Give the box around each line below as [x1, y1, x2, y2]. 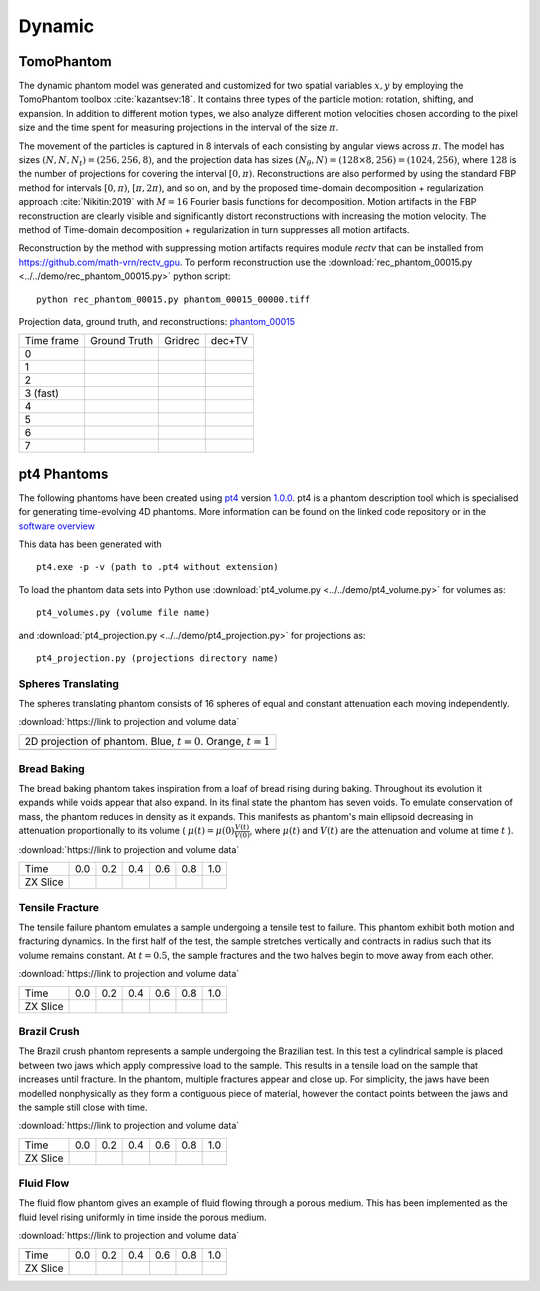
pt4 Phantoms [18, 465, 109, 482]
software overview [18, 520, 95, 532]
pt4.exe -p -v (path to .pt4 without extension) [36, 561, 279, 573]
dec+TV [210, 334, 249, 348]
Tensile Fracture [18, 900, 100, 914]
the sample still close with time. [18, 1101, 148, 1113]
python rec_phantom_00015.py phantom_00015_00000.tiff [36, 293, 311, 305]
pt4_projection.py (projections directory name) [36, 652, 279, 664]
